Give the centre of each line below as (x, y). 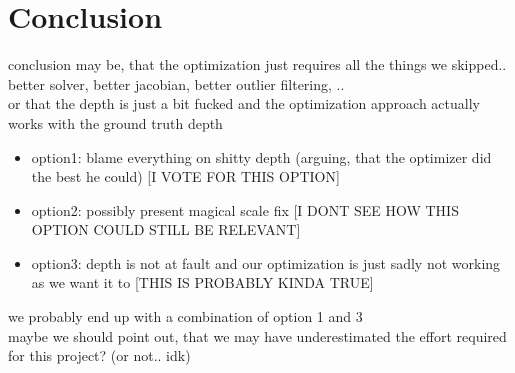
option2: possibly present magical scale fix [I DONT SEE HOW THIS (245, 209)
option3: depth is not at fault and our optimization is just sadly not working (266, 262)
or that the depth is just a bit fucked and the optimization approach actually (244, 103)
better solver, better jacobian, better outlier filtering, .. (176, 83)
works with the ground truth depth (115, 122)
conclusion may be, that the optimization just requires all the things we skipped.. (257, 64)
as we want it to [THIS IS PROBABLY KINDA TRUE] (202, 282)
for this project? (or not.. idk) (99, 355)
